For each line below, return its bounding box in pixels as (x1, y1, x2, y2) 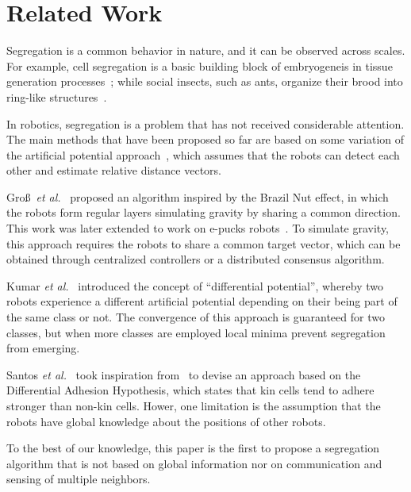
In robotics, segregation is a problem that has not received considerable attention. (6, 115, 405, 132)
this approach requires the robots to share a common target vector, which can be (6, 235, 401, 252)
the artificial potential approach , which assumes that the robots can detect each (6, 146, 400, 163)
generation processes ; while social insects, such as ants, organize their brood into (6, 73, 403, 90)
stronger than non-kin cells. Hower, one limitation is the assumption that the (6, 398, 381, 413)
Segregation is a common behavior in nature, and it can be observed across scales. (6, 42, 405, 59)
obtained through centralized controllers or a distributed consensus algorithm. (6, 251, 385, 267)
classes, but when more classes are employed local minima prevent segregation (6, 324, 386, 340)
